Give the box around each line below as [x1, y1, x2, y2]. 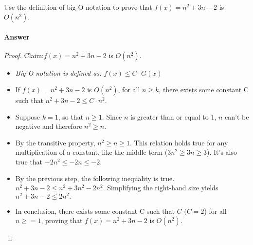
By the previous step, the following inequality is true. [15, 173, 175, 183]
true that [15, 156, 43, 166]
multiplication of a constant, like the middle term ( [15, 147, 168, 157]
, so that [58, 111, 84, 122]
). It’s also [207, 147, 237, 157]
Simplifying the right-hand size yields [107, 183, 218, 193]
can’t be [225, 111, 249, 122]
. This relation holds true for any [130, 137, 228, 147]
